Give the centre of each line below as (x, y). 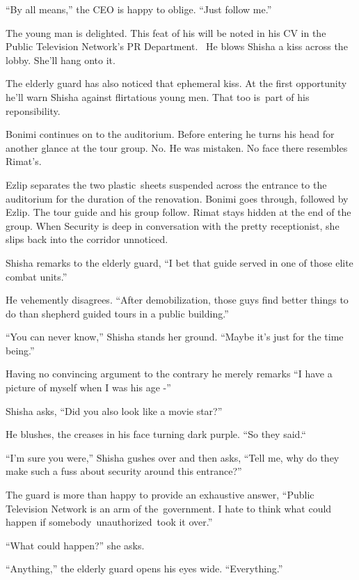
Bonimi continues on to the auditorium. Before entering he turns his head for (170, 134)
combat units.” (37, 276)
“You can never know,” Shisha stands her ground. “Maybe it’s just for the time (175, 337)
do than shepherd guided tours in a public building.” (117, 313)
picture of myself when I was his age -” (88, 387)
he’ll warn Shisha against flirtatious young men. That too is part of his (158, 96)
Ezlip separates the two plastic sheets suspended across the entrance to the (166, 184)
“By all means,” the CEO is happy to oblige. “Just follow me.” (139, 9)
